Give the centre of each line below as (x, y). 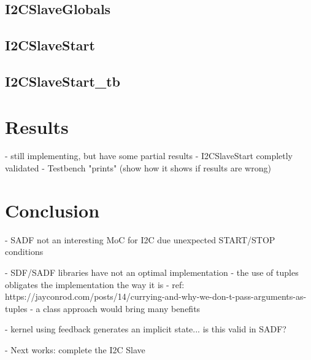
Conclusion (52, 210)
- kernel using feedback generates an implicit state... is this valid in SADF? (146, 329)
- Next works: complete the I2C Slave (75, 349)
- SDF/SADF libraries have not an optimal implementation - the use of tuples (152, 272)
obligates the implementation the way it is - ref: (95, 284)
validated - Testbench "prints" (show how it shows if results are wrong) (138, 168)
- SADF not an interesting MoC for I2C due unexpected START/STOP (140, 239)
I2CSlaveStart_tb (63, 81)
